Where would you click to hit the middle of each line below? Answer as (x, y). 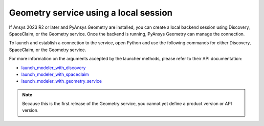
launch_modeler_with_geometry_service (62, 81)
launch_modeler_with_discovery (54, 68)
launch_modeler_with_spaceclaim (55, 74)
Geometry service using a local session (91, 13)
